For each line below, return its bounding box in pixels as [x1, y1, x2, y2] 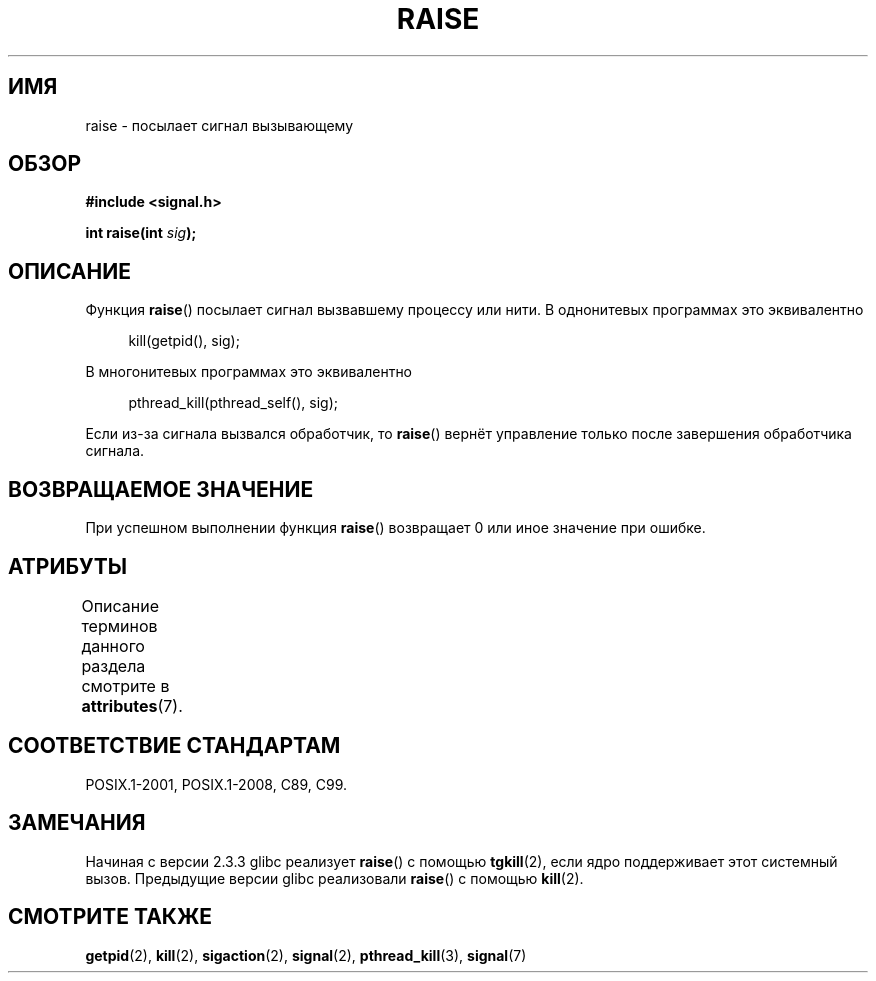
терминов [81, 615, 158, 636]
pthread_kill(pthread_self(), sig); [128, 394, 339, 412]
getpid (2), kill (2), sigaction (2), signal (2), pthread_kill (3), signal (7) [85, 946, 527, 964]
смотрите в [81, 675, 170, 696]
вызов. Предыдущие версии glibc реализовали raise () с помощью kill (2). [85, 869, 584, 887]
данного [81, 635, 145, 656]
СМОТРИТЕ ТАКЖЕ [8, 904, 213, 930]
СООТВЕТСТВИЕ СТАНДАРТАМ [8, 733, 341, 759]
